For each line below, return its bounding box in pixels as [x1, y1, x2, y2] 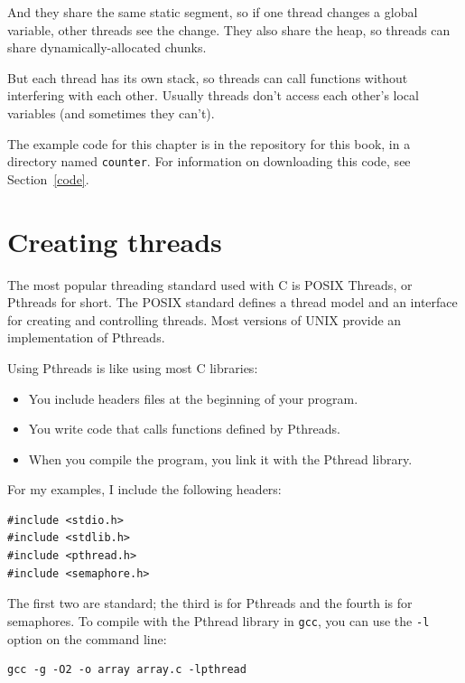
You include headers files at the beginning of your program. [28, 388, 358, 407]
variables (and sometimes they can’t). [7, 103, 215, 122]
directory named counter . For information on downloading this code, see [7, 152, 411, 171]
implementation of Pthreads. [7, 328, 165, 347]
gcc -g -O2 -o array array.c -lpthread [7, 663, 246, 677]
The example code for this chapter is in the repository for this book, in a [7, 134, 411, 153]
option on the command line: [7, 629, 167, 648]
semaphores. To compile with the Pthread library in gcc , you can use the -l [7, 611, 430, 630]
